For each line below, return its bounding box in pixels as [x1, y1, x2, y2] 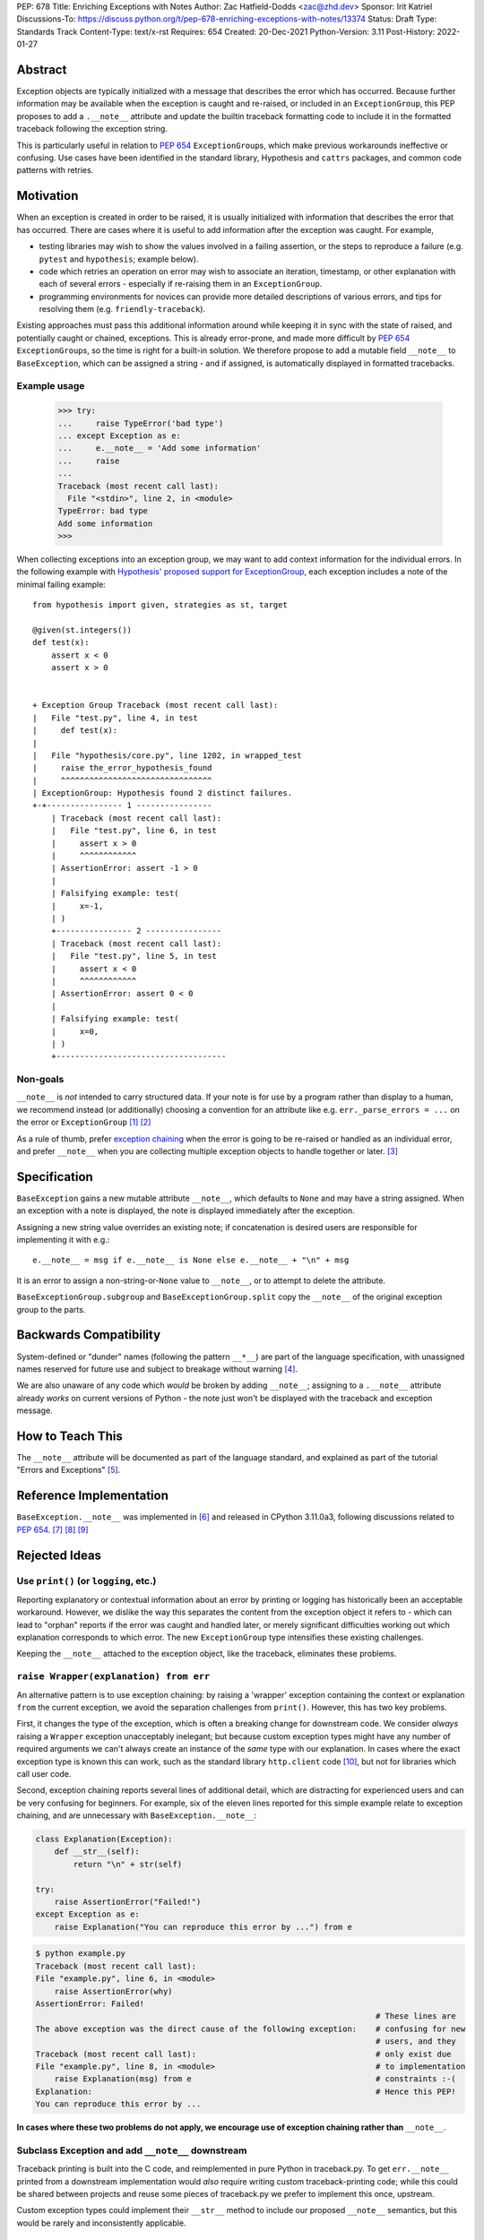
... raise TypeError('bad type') [57, 418, 224, 428]
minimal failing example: [16, 579, 107, 590]
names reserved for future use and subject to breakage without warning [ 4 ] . [16, 1363, 298, 1374]
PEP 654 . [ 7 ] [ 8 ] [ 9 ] [16, 1524, 89, 1535]
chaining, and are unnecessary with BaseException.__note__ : [16, 1810, 257, 1821]
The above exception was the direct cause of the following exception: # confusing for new [35, 2023, 466, 2034]
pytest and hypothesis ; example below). [39, 254, 199, 264]
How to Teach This [16, 1428, 123, 1443]
